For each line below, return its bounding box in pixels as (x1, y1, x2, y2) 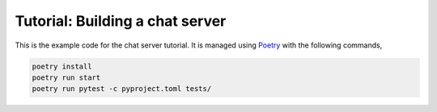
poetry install (32, 61, 92, 71)
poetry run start (32, 73, 101, 82)
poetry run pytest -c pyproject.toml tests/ (32, 85, 212, 93)
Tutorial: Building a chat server (15, 12, 227, 30)
